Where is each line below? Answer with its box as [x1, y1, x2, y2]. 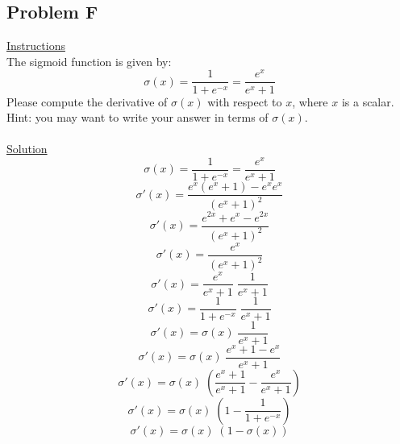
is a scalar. [341, 93, 394, 110]
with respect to [207, 93, 282, 110]
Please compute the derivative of [6, 93, 168, 110]
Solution [6, 140, 48, 157]
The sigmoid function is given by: [6, 52, 172, 69]
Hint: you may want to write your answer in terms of [6, 109, 269, 126]
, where [292, 93, 328, 110]
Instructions [6, 37, 65, 54]
